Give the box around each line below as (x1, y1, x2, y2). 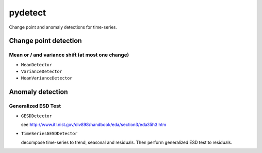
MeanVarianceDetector (21, 76, 73, 81)
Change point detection (9, 37, 82, 45)
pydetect (9, 7, 46, 18)
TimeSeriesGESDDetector (21, 131, 78, 137)
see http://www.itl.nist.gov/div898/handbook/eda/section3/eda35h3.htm (21, 122, 166, 128)
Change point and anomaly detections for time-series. (9, 24, 117, 30)
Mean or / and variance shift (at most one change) (9, 51, 130, 58)
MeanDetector (21, 62, 52, 67)
